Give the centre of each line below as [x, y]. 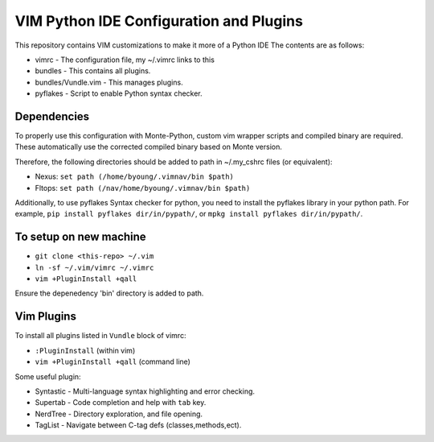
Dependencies [52, 116]
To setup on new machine [80, 237]
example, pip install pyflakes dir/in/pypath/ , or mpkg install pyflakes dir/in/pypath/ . [189, 214]
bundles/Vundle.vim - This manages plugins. [109, 82]
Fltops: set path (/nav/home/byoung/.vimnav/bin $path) [143, 188]
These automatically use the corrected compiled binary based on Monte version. [149, 147]
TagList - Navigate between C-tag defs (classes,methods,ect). [138, 425]
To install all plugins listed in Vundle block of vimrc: [100, 336]
